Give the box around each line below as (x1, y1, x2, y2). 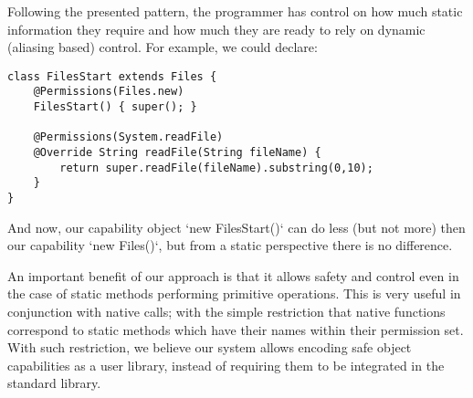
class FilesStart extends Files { (7, 69, 217, 83)
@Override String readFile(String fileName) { (33, 146, 321, 160)
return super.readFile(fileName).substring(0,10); (59, 161, 373, 174)
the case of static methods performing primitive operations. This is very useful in (7, 284, 461, 303)
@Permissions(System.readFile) (33, 131, 224, 144)
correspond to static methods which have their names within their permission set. (7, 319, 464, 339)
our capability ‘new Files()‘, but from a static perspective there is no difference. (7, 236, 453, 255)
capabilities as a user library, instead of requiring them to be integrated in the (7, 355, 445, 374)
